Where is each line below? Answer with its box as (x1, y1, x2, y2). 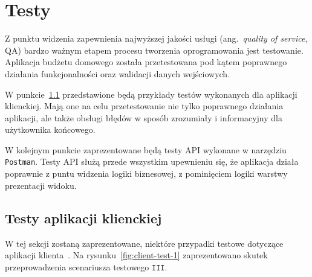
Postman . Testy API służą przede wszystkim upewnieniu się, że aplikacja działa (5, 155, 299, 168)
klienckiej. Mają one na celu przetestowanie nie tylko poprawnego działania (5, 100, 284, 112)
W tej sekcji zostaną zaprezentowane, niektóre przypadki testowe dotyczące (5, 237, 284, 249)
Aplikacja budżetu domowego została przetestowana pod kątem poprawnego (5, 56, 287, 68)
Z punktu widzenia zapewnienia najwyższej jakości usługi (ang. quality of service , (5, 32, 308, 45)
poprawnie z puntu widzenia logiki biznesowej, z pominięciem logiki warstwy (5, 167, 288, 180)
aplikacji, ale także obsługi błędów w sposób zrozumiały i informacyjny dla (5, 111, 282, 124)
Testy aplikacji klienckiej (5, 208, 162, 227)
